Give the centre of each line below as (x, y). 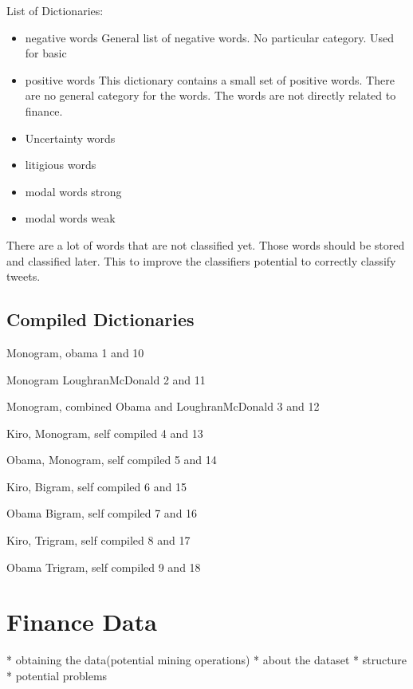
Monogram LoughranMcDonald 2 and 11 (106, 379)
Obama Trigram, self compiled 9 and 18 (104, 567)
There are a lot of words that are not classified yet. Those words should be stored (206, 244)
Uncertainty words (70, 138)
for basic (46, 53)
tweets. (24, 276)
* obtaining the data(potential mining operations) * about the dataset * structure (207, 660)
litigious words (61, 165)
